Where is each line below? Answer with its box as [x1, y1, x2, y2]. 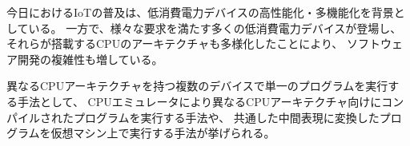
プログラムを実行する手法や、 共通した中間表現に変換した [73, 109, 380, 125]
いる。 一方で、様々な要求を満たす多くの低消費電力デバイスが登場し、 [28, 19, 402, 36]
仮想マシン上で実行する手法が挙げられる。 [50, 124, 275, 141]
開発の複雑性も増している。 [17, 50, 163, 67]
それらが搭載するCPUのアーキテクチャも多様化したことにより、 [6, 35, 344, 52]
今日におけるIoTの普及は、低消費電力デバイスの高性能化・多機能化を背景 [6, 4, 394, 20]
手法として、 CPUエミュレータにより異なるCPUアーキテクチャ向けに [17, 93, 382, 109]
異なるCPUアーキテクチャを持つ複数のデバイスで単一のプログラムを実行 [6, 77, 388, 94]
